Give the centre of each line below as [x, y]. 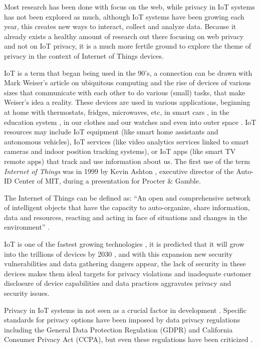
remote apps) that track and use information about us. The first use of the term [127, 161]
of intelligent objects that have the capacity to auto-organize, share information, [127, 207]
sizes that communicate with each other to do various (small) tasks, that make [125, 92]
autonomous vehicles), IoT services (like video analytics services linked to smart [126, 141]
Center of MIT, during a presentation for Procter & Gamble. [107, 181]
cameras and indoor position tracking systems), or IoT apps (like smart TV [120, 151]
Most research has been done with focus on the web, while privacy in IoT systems [129, 7]
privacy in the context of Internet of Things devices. [84, 55]
